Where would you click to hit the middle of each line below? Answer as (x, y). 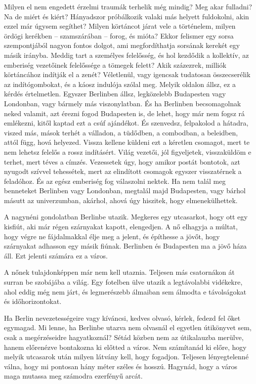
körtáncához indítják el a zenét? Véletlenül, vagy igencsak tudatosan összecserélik (127, 74)
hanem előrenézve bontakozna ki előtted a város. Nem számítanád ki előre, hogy (125, 347)
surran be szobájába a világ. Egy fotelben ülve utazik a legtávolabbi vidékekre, (123, 282)
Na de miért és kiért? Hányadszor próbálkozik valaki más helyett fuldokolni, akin (127, 16)
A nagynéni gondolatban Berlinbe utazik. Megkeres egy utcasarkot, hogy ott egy (126, 217)
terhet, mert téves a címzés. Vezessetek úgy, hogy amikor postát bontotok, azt (122, 161)
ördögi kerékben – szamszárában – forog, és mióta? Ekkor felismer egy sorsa (119, 35)
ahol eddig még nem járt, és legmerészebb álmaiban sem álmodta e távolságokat (125, 291)
